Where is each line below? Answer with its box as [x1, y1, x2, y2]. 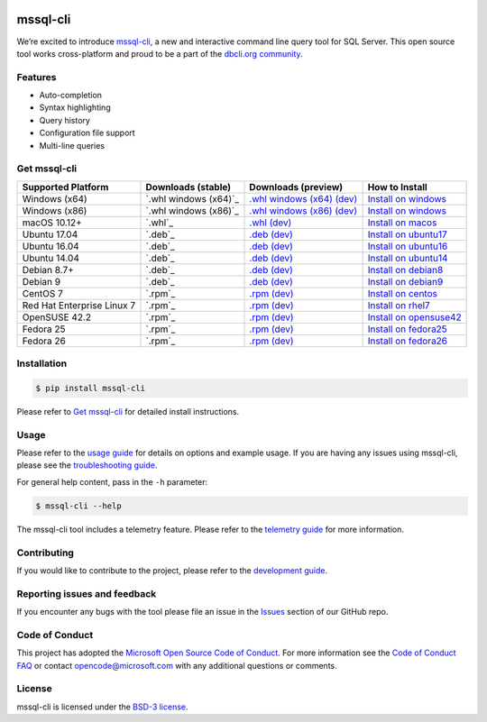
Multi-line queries [39, 140, 106, 151]
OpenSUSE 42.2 [22, 311, 92, 324]
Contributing [16, 546, 74, 559]
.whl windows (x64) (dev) [249, 192, 358, 205]
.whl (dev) [249, 216, 292, 229]
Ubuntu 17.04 [22, 228, 78, 241]
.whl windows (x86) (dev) [249, 204, 358, 216]
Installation [16, 357, 68, 370]
